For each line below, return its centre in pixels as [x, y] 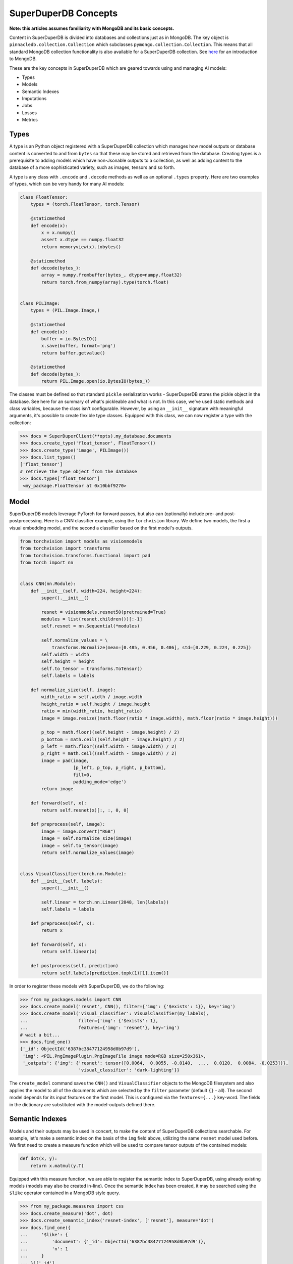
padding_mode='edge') [100, 782]
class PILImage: [40, 303]
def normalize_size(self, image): [73, 690]
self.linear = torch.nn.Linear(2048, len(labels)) [105, 902]
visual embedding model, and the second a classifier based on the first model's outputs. [101, 528]
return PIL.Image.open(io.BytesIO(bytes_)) [96, 381]
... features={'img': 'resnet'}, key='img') [100, 1028]
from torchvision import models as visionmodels [81, 541]
